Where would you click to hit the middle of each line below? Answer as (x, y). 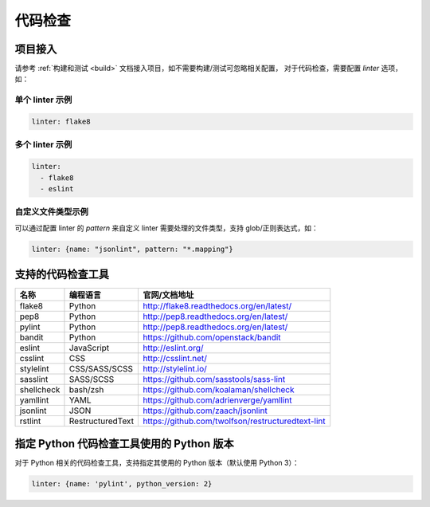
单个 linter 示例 (43, 100)
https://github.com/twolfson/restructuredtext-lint (234, 421)
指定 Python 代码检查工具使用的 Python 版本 (124, 444)
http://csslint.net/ (175, 359)
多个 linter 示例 (43, 145)
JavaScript (89, 348)
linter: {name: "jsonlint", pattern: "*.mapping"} (133, 249)
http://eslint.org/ (173, 348)
